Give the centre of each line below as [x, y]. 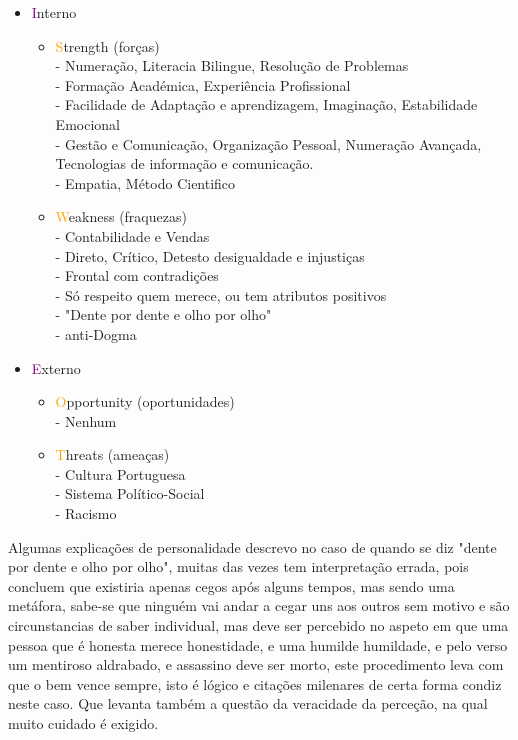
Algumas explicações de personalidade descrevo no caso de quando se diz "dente [252, 546]
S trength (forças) [107, 45]
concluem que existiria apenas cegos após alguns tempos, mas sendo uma [231, 585]
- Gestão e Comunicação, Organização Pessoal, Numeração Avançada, [268, 143]
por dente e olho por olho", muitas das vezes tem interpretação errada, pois [238, 566]
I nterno [54, 12]
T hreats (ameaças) [112, 454]
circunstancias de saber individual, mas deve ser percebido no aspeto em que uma [258, 625]
